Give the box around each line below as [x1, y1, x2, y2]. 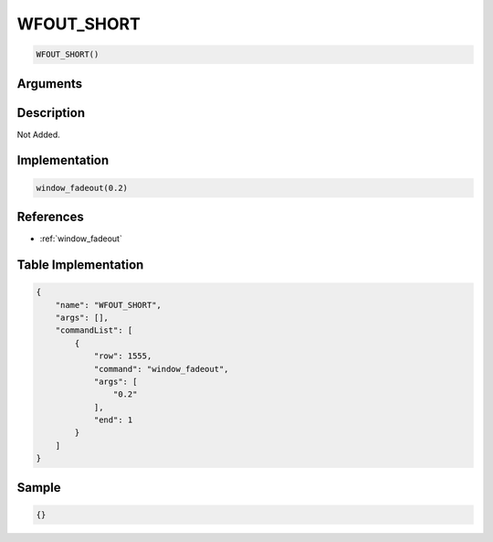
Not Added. [16, 129, 61, 140]
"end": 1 [93, 415, 133, 425]
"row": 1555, [93, 351, 152, 361]
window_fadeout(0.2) [36, 183, 128, 193]
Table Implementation [16, 257, 144, 272]
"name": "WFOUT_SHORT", [55, 300, 162, 310]
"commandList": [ [55, 325, 133, 335]
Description [16, 105, 86, 121]
